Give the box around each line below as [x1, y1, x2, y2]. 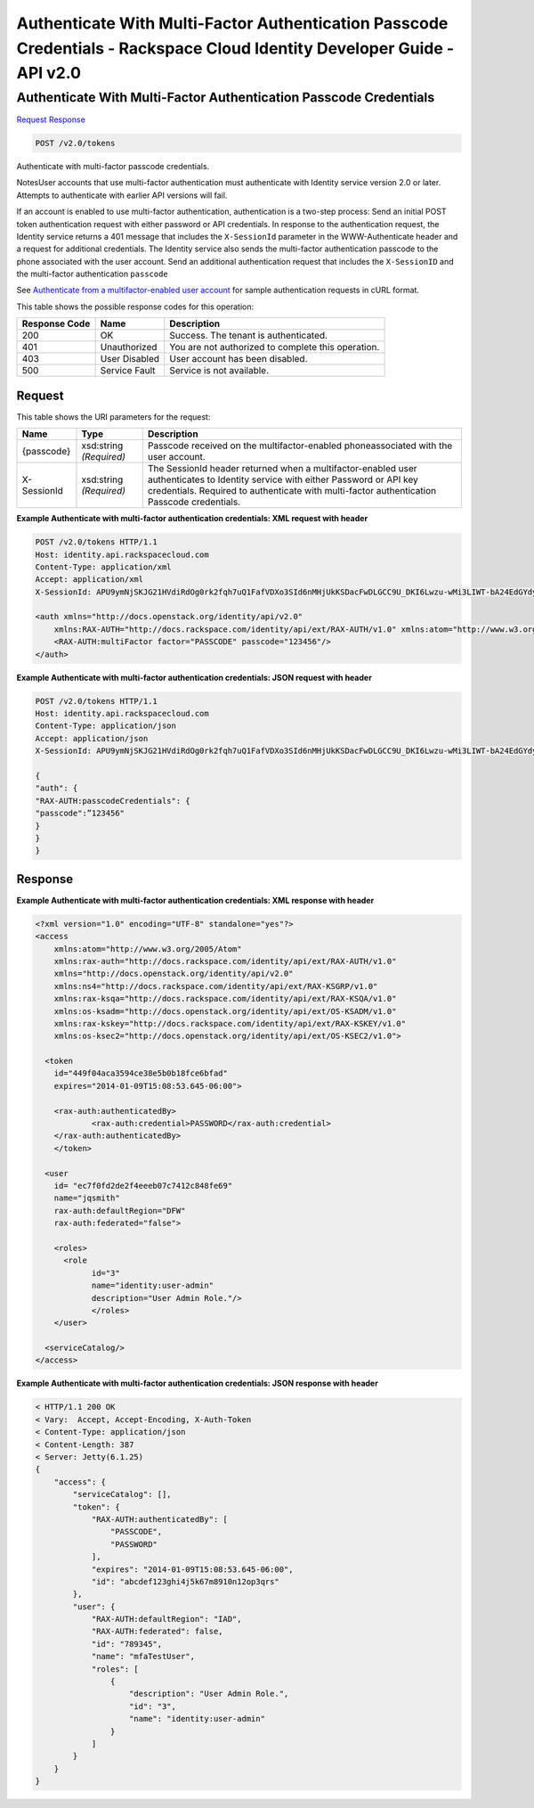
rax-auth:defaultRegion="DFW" [53, 1206, 186, 1215]
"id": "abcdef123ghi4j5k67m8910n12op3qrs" [91, 1576, 279, 1586]
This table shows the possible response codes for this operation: [16, 301, 255, 312]
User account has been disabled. [169, 353, 308, 365]
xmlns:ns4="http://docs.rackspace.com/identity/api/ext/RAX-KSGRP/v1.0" [53, 981, 378, 991]
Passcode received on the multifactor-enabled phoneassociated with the [147, 439, 453, 452]
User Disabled [100, 353, 160, 365]
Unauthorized [100, 341, 158, 354]
